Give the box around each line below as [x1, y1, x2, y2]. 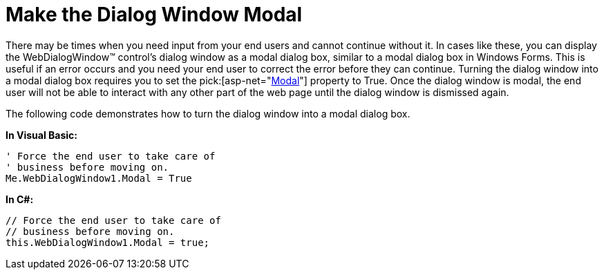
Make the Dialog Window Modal [6, 3, 303, 26]
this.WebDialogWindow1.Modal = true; [6, 236, 210, 248]
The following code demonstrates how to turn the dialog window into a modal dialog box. [6, 107, 410, 120]
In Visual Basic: [6, 129, 77, 141]
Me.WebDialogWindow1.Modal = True [6, 172, 192, 184]
